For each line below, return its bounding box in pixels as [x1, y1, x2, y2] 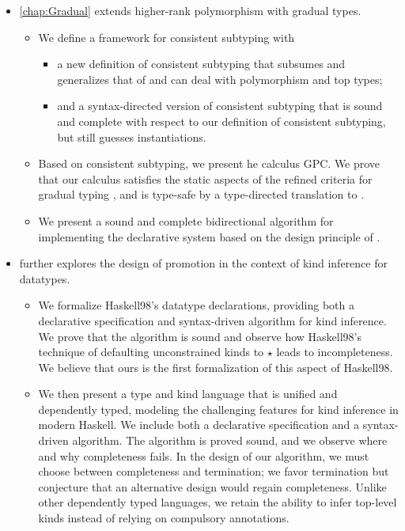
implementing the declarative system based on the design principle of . [38, 228, 380, 245]
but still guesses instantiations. [57, 128, 206, 145]
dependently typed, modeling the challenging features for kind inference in [38, 400, 399, 417]
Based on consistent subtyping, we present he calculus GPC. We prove [38, 155, 380, 172]
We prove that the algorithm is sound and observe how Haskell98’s [38, 328, 362, 344]
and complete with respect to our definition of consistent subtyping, [57, 112, 386, 129]
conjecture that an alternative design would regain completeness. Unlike [38, 478, 387, 495]
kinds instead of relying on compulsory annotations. [38, 510, 290, 526]
